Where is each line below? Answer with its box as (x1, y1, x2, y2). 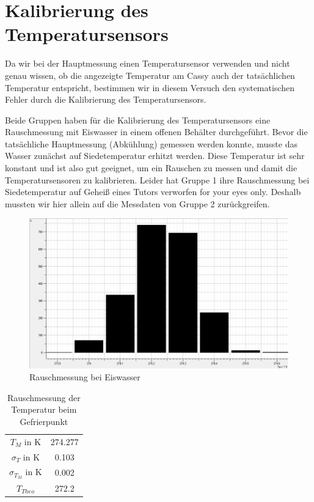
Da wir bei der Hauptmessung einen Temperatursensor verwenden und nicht (5, 57, 290, 70)
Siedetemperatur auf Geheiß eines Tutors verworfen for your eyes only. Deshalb (5, 185, 301, 198)
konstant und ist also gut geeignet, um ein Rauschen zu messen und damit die (5, 161, 298, 174)
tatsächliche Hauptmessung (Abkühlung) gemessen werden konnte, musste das (5, 137, 298, 150)
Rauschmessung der (7, 391, 81, 404)
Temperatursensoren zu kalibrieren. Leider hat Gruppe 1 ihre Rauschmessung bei (5, 173, 310, 186)
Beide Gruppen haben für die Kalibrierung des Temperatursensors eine (5, 113, 271, 126)
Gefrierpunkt (20, 415, 68, 427)
